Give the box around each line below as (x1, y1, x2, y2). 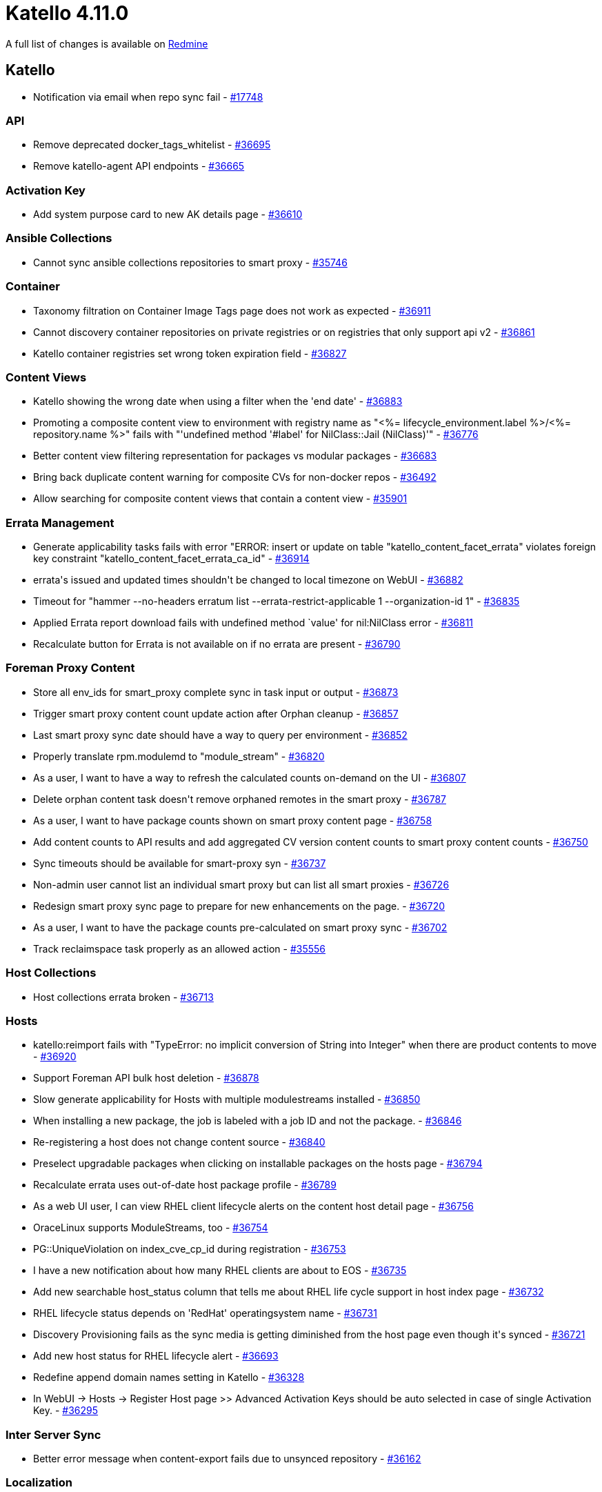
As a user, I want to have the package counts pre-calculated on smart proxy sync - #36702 (33, 921, 448, 933)
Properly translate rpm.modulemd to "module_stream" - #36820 (33, 750, 325, 762)
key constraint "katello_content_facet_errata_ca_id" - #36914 (33, 553, 310, 565)
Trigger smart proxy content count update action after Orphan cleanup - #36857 (33, 707, 399, 719)
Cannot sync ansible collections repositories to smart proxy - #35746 (33, 256, 348, 268)
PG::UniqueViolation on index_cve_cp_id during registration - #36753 (33, 1243, 346, 1255)
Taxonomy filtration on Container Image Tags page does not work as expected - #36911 (33, 304, 431, 317)
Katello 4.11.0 (6, 1, 129, 25)
